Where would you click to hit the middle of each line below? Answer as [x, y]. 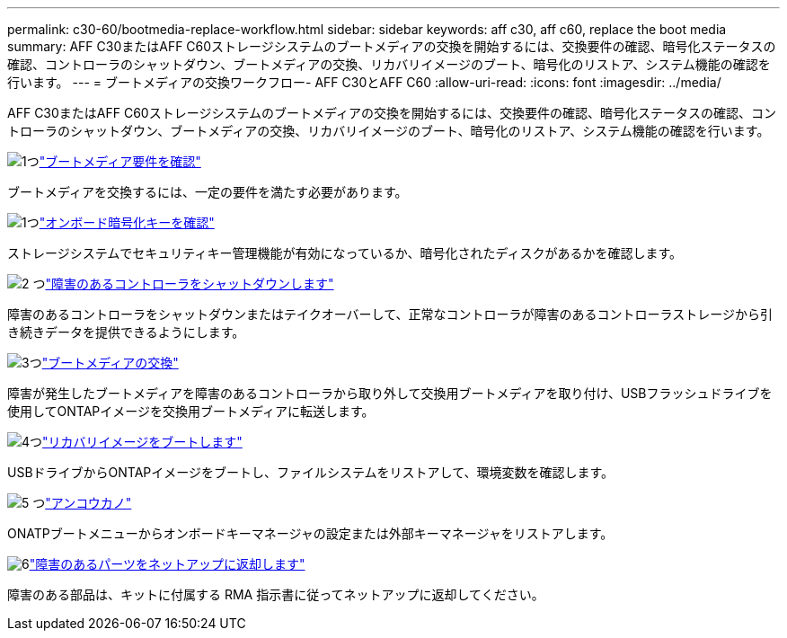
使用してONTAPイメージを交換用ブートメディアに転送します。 [191, 411]
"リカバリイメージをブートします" [142, 442]
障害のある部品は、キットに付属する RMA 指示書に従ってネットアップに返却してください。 [276, 594]
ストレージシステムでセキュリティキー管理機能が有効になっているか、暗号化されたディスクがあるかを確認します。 [345, 253]
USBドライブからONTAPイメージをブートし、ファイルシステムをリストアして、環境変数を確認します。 [311, 472]
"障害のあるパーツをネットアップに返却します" [167, 564]
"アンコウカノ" [88, 503]
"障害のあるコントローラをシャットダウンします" [190, 284]
